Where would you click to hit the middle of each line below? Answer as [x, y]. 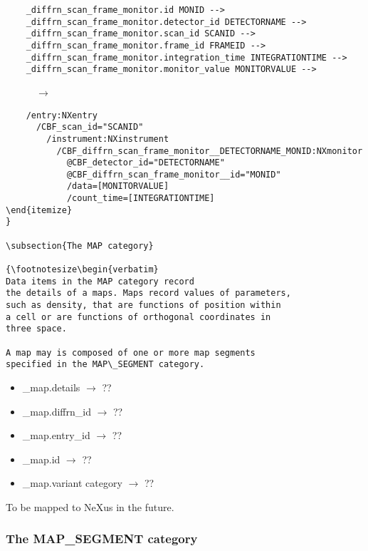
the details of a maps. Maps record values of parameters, [148, 293]
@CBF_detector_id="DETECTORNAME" [146, 163]
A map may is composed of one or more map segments [131, 352]
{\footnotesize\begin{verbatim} [82, 270]
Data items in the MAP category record [100, 281]
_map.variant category [72, 483]
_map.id [41, 459]
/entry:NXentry [62, 115]
